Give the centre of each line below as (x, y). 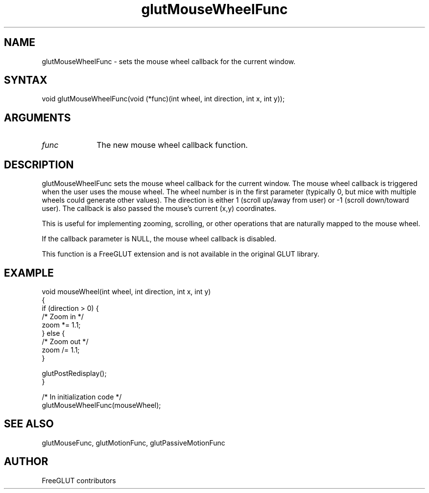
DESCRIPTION (39, 164)
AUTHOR (26, 462)
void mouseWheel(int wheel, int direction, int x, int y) (126, 291)
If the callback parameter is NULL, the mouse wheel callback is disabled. (159, 239)
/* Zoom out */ (65, 341)
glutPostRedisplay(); (74, 373)
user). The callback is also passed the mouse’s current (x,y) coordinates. (159, 209)
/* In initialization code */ (82, 397)
